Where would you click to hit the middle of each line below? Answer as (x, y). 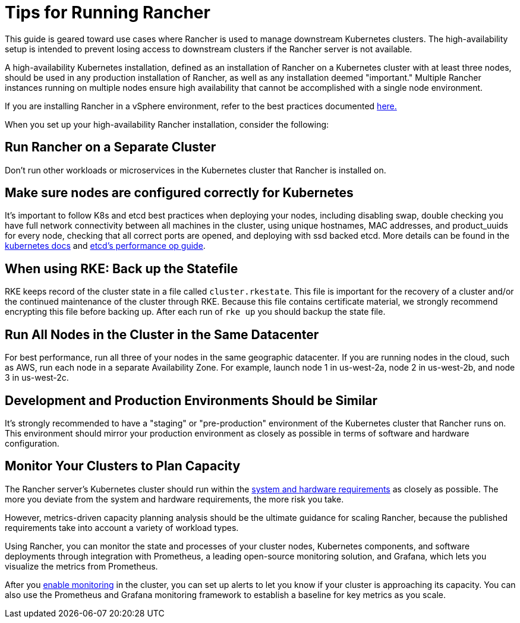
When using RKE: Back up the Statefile (122, 268)
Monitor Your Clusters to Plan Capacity (123, 466)
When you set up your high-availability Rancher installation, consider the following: (167, 124)
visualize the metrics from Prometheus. (81, 566)
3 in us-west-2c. (37, 378)
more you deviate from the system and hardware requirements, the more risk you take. (174, 499)
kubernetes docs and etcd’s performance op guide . (105, 246)
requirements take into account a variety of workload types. (122, 527)
